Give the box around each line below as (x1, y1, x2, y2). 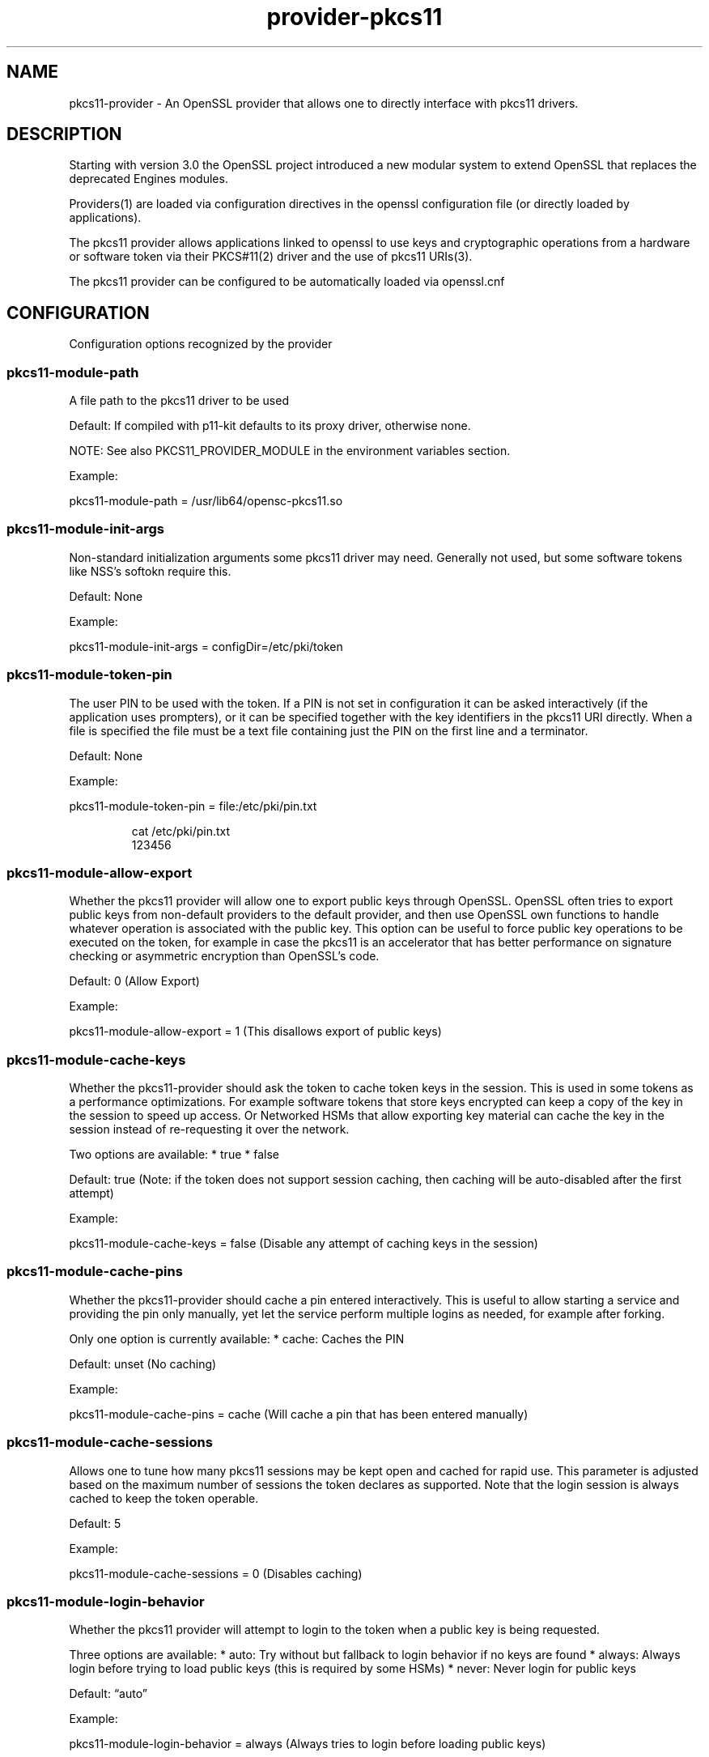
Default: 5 (69, 1516, 121, 1530)
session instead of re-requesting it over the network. (69, 1122, 350, 1137)
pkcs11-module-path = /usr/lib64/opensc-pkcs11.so (69, 494, 343, 508)
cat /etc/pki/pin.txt (131, 823, 231, 838)
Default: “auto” (69, 1687, 147, 1701)
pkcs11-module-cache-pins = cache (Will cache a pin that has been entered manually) (69, 1406, 529, 1421)
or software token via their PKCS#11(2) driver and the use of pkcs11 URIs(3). (69, 249, 473, 264)
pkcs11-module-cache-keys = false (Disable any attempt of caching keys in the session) (69, 1236, 538, 1251)
